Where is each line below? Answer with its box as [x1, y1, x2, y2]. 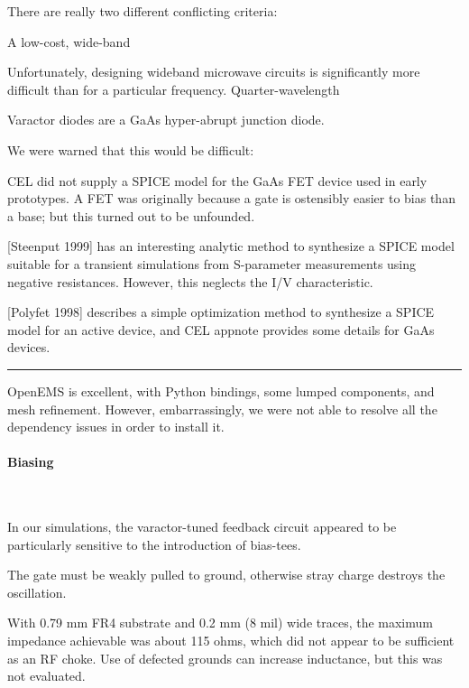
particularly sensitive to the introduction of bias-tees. [7, 535, 301, 553]
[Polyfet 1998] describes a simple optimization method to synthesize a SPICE [7, 302, 435, 321]
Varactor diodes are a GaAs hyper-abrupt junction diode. [7, 110, 325, 129]
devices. [7, 338, 51, 357]
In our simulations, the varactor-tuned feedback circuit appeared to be [7, 517, 397, 536]
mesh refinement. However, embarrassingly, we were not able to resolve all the [7, 399, 437, 418]
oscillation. [7, 582, 67, 601]
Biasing [7, 452, 54, 471]
